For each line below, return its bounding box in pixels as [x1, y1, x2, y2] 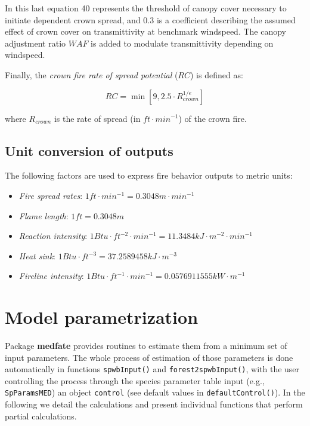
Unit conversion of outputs [5, 141, 173, 160]
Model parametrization [5, 305, 199, 329]
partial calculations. [5, 409, 77, 422]
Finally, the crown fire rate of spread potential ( [5, 68, 178, 81]
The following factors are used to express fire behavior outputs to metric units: [5, 169, 293, 182]
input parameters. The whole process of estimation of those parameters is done [5, 351, 293, 363]
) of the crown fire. [178, 112, 247, 124]
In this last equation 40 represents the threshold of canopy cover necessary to [5, 2, 287, 14]
